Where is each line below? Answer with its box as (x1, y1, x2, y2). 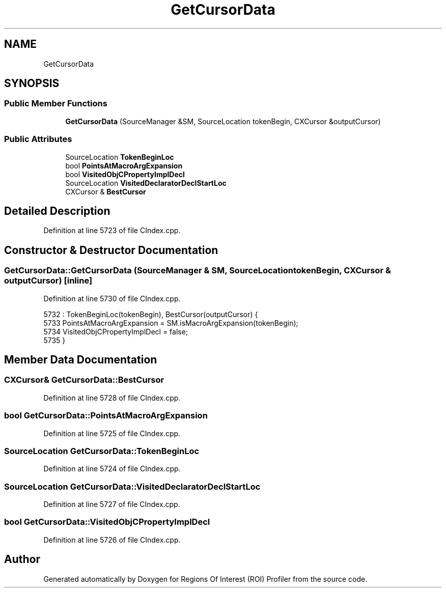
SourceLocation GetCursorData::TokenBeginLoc (4, 445, 200, 456)
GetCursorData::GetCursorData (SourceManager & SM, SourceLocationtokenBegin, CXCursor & (4, 265, 391, 276)
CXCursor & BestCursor (65, 187, 146, 196)
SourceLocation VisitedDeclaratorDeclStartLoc (65, 178, 227, 187)
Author (4, 553, 40, 566)
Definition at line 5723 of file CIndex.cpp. (43, 226, 181, 235)
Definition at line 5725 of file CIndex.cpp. (43, 429, 181, 438)
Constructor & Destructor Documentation (4, 243, 218, 257)
